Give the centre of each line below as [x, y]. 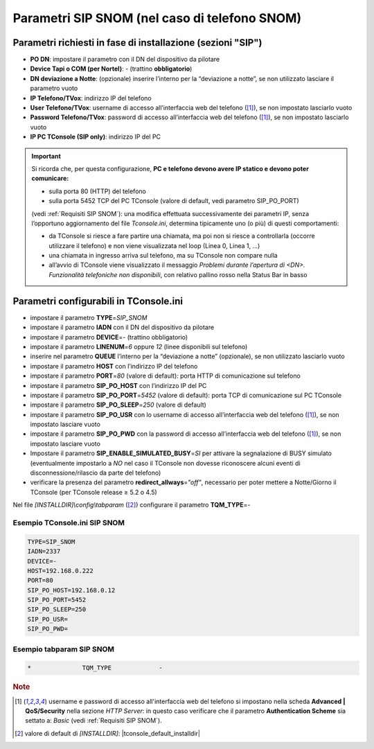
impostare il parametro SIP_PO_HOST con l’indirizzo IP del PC [118, 385]
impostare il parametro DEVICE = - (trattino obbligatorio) [109, 337]
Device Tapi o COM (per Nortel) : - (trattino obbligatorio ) [111, 69]
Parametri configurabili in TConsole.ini [98, 301]
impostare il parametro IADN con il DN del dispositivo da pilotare [122, 327]
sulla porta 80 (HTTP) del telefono [98, 191]
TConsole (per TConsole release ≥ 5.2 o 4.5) [93, 492]
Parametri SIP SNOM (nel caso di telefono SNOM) [157, 18]
